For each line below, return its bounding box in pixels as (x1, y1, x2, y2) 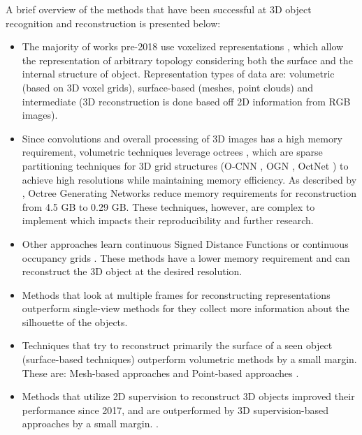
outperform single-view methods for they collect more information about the (22, 301, 349, 316)
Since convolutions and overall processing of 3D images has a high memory (22, 131, 342, 145)
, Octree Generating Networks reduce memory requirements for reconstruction (22, 186, 357, 200)
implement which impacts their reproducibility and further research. (22, 213, 314, 228)
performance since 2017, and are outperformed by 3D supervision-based (22, 402, 329, 417)
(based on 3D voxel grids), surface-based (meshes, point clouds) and (22, 80, 313, 94)
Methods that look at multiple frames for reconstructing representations (22, 287, 331, 302)
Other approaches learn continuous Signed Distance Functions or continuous (22, 236, 349, 251)
